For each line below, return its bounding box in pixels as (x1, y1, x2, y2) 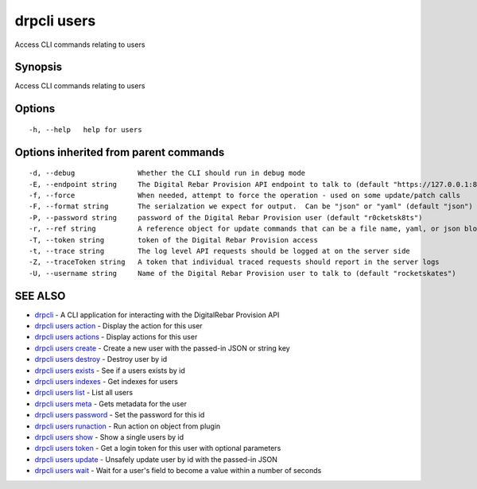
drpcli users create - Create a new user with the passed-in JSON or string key (34, 343, 290, 353)
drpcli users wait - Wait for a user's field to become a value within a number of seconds (34, 466, 322, 475)
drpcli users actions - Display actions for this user (34, 332, 198, 342)
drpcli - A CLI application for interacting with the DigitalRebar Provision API (34, 310, 280, 320)
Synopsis (14, 60, 63, 74)
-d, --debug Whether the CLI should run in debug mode (29, 169, 306, 178)
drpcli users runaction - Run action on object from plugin (34, 421, 221, 431)
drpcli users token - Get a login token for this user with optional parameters (34, 444, 281, 453)
